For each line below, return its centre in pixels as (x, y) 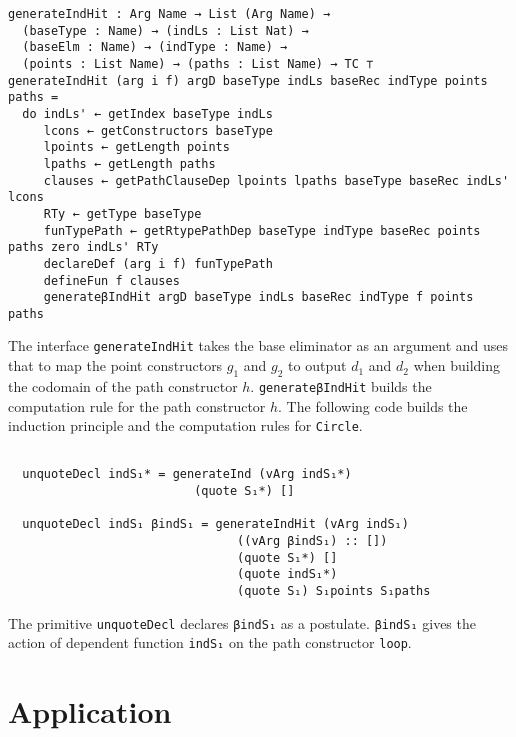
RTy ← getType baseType (122, 213)
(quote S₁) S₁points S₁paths (334, 591)
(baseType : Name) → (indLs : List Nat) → (165, 30)
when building (457, 365)
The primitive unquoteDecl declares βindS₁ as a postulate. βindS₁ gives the (242, 622)
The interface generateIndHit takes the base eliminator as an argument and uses (258, 345)
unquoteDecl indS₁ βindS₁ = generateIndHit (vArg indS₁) (215, 524)
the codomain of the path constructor (123, 385)
